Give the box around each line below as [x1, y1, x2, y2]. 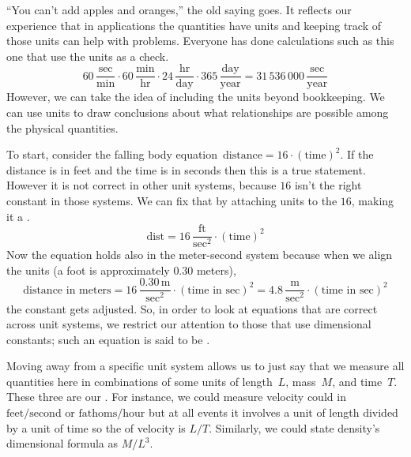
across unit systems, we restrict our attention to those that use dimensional [6, 316, 371, 332]
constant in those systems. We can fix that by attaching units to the [6, 193, 337, 208]
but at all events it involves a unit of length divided [148, 404, 398, 421]
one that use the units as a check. [6, 47, 169, 64]
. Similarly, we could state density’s [209, 419, 380, 436]
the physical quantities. [6, 119, 119, 136]
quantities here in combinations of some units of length [6, 373, 273, 389]
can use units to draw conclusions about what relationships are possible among [6, 104, 389, 121]
